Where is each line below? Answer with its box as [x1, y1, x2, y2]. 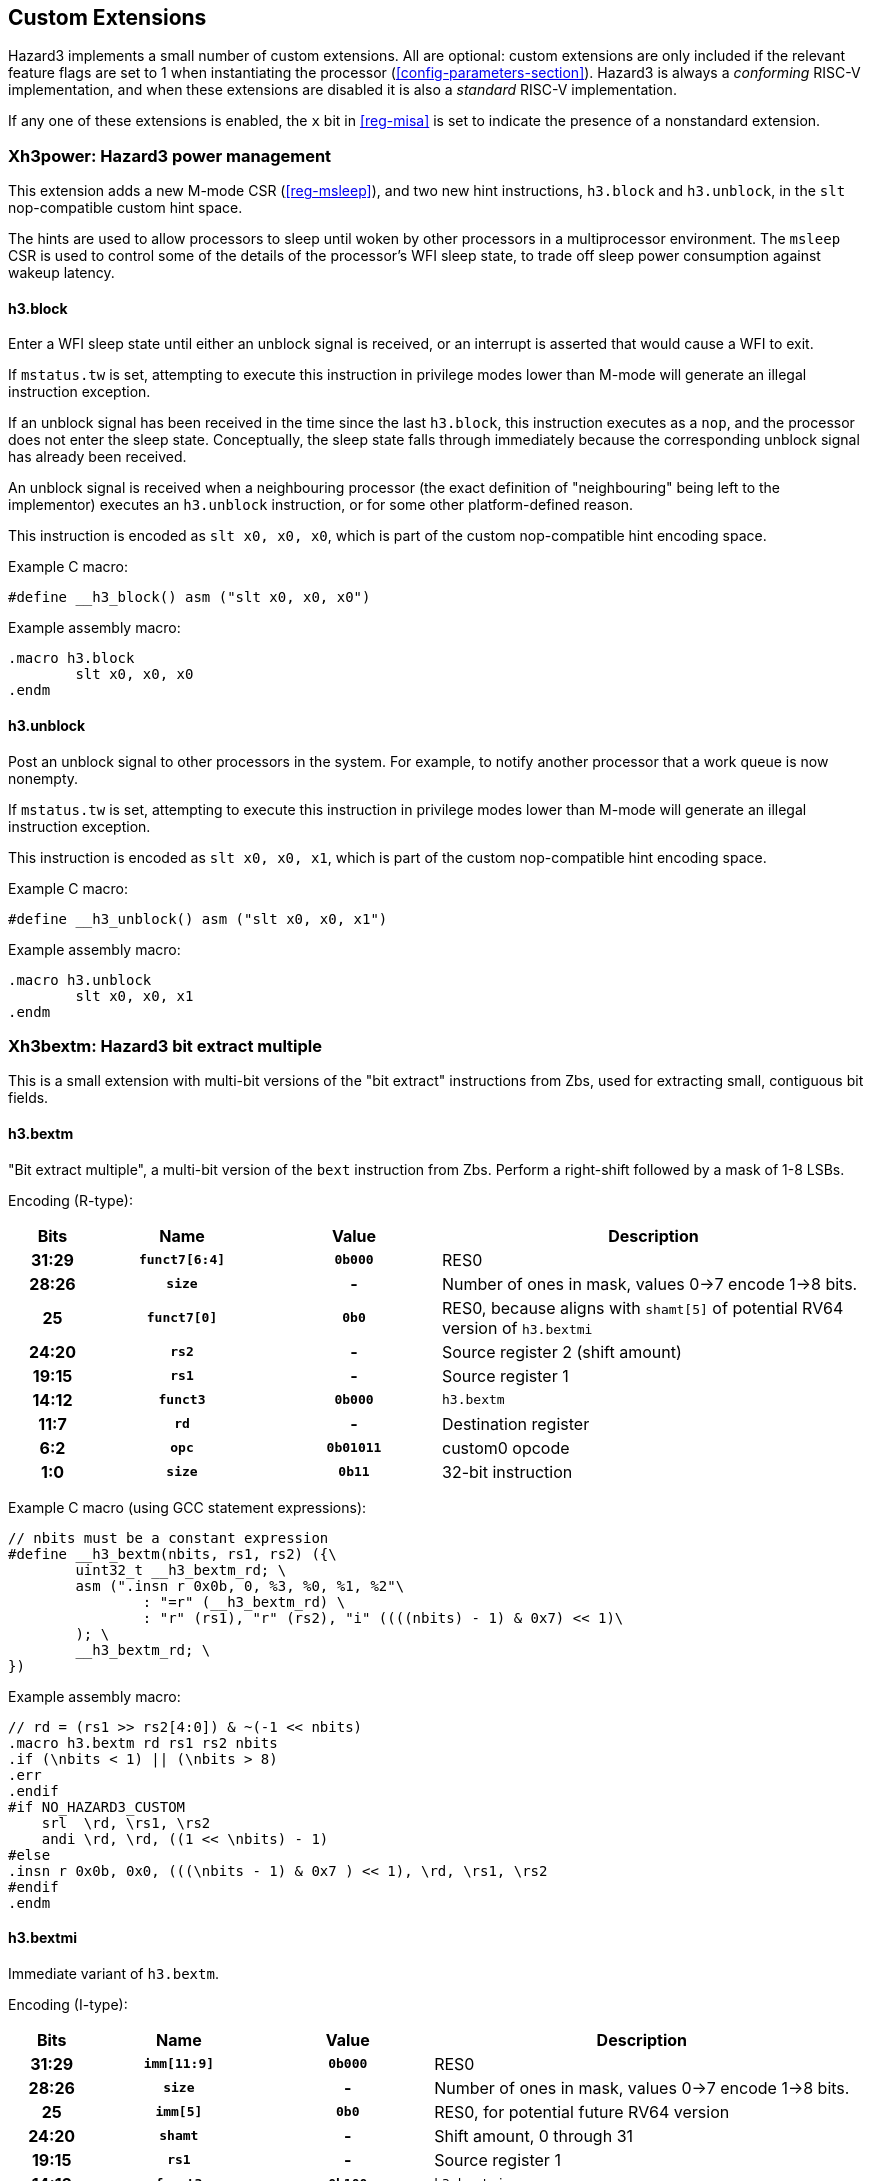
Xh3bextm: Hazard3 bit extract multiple [8, 1035, 322, 1056]
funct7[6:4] [138, 1252, 226, 1268]
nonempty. [8, 769, 79, 787]
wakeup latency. [8, 264, 115, 282]
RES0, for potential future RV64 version [434, 2101, 730, 2122]
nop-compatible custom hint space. [8, 199, 243, 217]
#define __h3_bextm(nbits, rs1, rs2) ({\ [8, 1545, 337, 1562]
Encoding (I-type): [8, 1995, 128, 2013]
